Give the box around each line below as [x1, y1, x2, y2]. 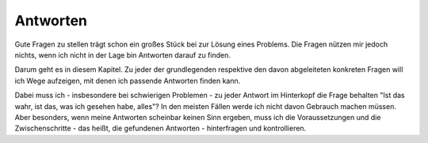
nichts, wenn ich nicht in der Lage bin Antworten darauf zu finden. [14, 50, 231, 59]
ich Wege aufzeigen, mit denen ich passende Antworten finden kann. [14, 76, 241, 85]
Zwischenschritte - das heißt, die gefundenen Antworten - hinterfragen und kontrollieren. [14, 123, 307, 134]
